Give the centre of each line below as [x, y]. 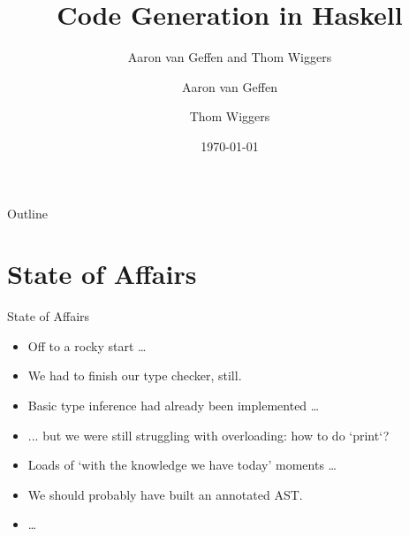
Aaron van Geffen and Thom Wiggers [230, 57]
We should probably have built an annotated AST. [165, 494]
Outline [27, 213]
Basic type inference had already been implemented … [174, 405]
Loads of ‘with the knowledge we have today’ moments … [182, 465]
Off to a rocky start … [87, 345]
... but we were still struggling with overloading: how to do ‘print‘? [208, 435]
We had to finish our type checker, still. [135, 375]
